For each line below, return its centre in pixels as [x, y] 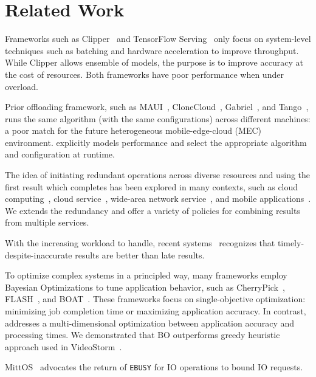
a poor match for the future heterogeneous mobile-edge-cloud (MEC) [133, 130]
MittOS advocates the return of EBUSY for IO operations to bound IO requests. [154, 367]
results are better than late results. [140, 254]
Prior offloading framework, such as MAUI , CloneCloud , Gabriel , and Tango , [157, 107]
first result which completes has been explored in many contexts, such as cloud [152, 186]
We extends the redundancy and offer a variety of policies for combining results [153, 210]
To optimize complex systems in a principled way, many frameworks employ [146, 275]
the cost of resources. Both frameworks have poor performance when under [144, 74]
